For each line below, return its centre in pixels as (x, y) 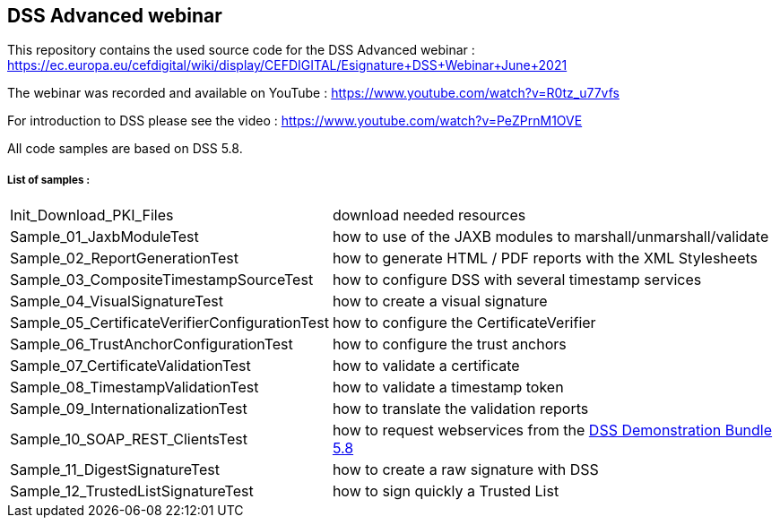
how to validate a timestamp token (448, 387)
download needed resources (429, 215)
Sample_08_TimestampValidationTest (134, 387)
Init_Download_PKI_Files (92, 215)
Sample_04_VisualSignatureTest (117, 301)
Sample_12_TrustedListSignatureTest (132, 491)
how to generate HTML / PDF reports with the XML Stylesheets (545, 258)
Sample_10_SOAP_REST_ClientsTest (129, 439)
